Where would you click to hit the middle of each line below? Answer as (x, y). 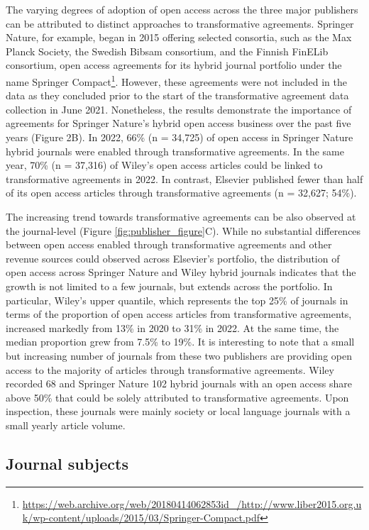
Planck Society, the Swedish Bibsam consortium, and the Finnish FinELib (167, 51)
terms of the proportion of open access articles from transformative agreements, (179, 314)
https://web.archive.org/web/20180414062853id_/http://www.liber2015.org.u (192, 503)
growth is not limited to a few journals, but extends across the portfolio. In (169, 286)
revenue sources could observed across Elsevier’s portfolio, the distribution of (173, 258)
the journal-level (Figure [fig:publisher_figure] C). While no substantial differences (183, 230)
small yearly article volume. (66, 425)
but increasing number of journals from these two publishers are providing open (179, 355)
